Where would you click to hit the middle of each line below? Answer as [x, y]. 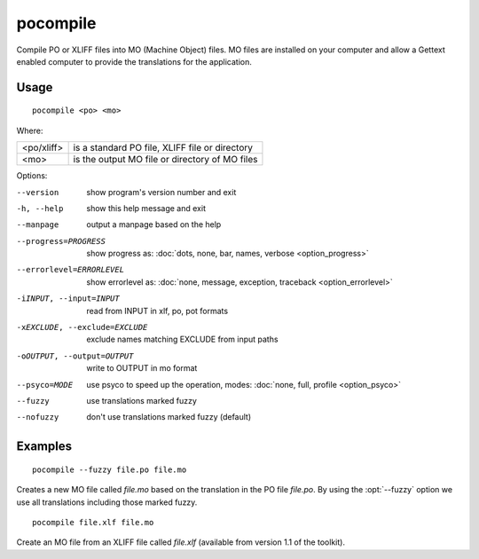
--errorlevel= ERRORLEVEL [70, 270]
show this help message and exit [146, 208]
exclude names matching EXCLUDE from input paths [182, 339]
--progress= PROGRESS [61, 241]
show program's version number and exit [161, 192]
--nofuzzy [38, 417]
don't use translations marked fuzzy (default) [169, 417]
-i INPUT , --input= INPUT [68, 299]
